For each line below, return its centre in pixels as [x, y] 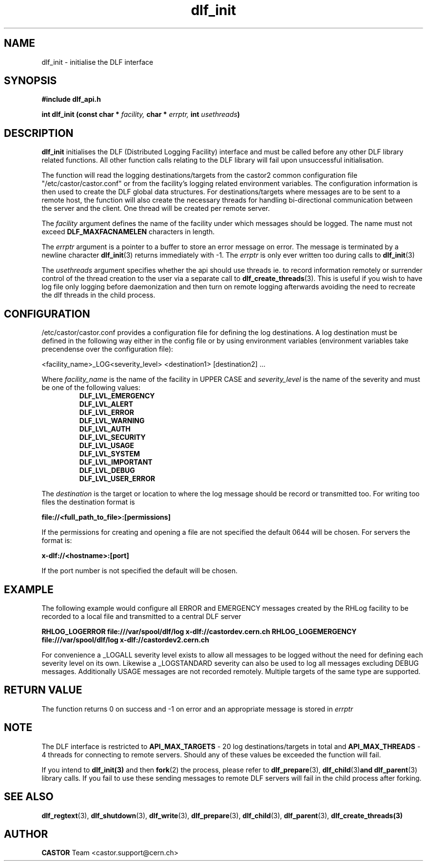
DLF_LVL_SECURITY [112, 437]
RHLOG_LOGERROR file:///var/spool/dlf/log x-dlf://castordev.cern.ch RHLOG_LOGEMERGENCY [199, 631]
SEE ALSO [29, 797]
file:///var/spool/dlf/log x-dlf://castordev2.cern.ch [126, 639]
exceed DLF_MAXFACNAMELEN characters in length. [128, 232]
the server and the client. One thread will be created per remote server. [156, 208]
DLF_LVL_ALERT [106, 404]
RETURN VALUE [43, 690]
